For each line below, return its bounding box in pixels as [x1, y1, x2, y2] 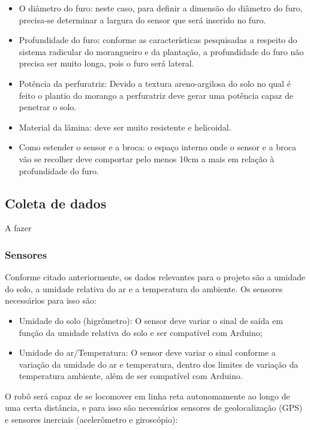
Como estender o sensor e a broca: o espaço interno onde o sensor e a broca [19, 141, 297, 153]
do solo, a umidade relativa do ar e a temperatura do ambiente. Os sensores [5, 282, 283, 295]
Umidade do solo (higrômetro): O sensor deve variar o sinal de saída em [19, 314, 283, 326]
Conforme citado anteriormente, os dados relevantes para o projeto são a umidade [5, 271, 306, 283]
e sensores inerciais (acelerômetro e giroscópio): [5, 413, 178, 426]
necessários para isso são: [5, 294, 97, 307]
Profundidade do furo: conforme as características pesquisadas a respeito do [19, 34, 297, 46]
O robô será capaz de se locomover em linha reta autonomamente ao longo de [5, 389, 290, 402]
